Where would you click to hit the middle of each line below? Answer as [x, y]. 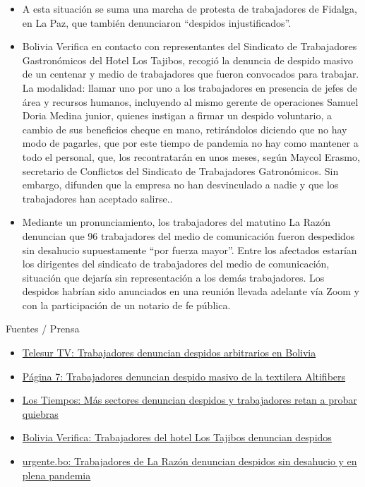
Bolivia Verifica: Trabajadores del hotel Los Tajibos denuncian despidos [177, 437]
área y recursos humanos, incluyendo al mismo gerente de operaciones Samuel [190, 101]
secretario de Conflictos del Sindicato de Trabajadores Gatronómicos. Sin [180, 170]
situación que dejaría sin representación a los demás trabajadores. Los [173, 277]
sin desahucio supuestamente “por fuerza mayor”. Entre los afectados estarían [190, 249]
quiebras [40, 413]
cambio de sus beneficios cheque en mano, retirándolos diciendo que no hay [185, 129]
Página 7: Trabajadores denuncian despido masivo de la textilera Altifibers [184, 376]
